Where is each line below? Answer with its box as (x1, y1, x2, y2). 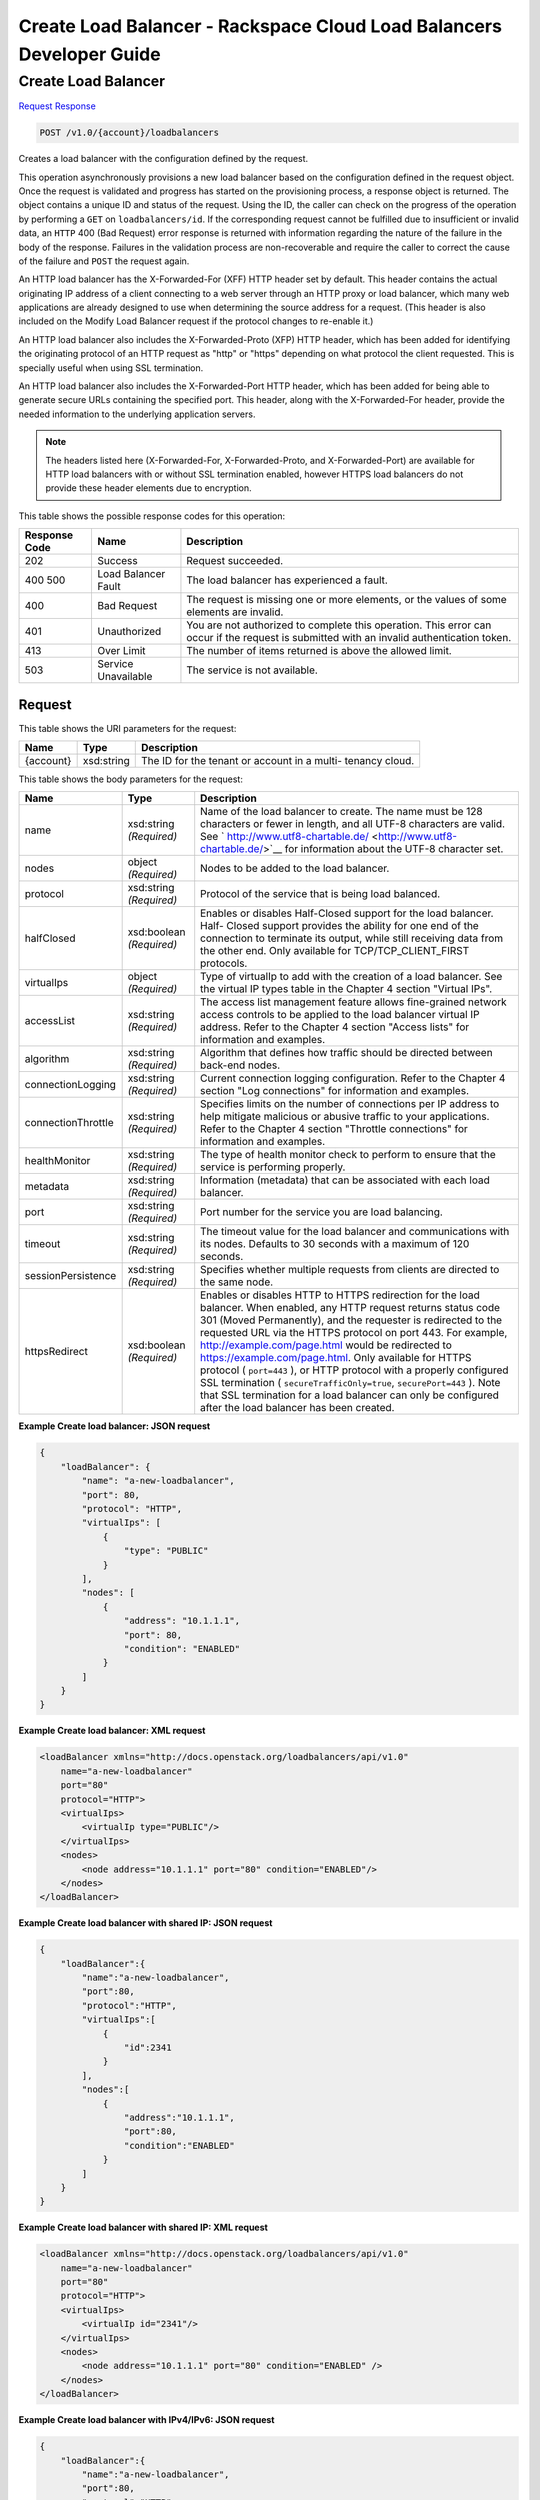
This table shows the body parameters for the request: (18, 773, 244, 785)
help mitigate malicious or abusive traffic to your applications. (200, 1110, 490, 1124)
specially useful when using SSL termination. (18, 361, 204, 374)
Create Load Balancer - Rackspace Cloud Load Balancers (18, 15, 502, 37)
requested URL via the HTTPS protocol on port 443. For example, (200, 1326, 508, 1340)
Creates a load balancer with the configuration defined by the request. (18, 153, 309, 165)
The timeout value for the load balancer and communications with (200, 1225, 510, 1239)
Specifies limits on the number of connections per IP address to (200, 1097, 500, 1111)
